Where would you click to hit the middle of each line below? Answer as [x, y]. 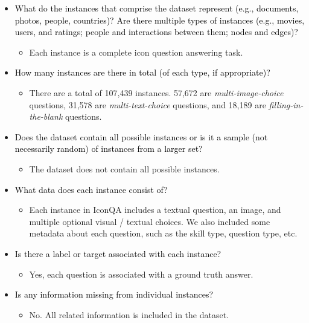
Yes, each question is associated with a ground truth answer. [141, 274]
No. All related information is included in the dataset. [129, 314]
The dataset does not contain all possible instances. [124, 168]
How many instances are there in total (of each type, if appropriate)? [142, 72]
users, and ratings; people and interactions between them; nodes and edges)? [156, 32]
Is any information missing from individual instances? [114, 294]
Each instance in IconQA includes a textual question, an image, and [155, 210]
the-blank [46, 116]
